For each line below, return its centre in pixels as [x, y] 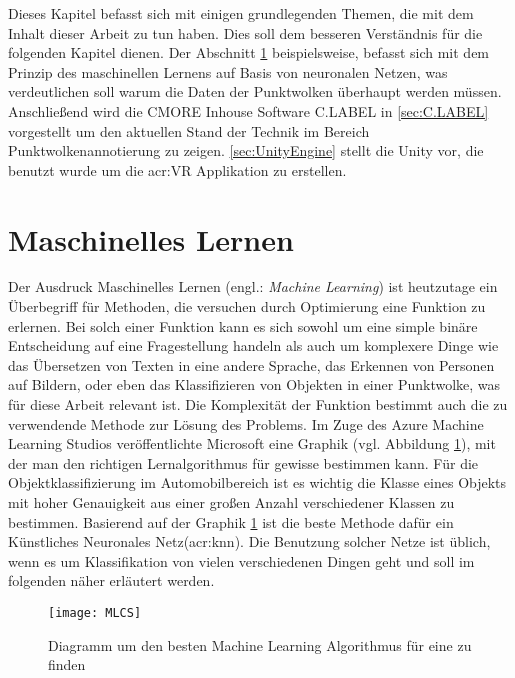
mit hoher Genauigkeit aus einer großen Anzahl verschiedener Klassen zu [231, 502]
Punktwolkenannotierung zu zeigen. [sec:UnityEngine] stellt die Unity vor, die [246, 150]
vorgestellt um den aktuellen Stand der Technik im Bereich [189, 130]
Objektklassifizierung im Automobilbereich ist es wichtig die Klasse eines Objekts [257, 482]
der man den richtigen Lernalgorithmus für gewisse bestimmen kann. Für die [243, 462]
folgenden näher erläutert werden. [111, 580]
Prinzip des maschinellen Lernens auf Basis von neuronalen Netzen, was [228, 71]
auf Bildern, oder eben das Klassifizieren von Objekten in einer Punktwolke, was [254, 384]
